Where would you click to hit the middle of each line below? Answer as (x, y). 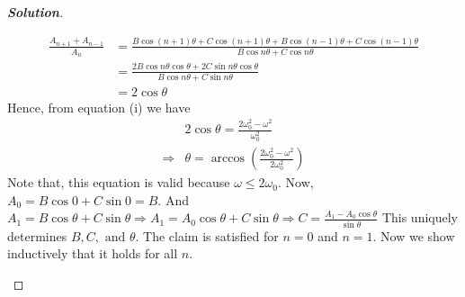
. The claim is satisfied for (207, 235)
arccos (228, 159)
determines (37, 235)
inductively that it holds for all (93, 253)
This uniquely (420, 217)
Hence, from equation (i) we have (99, 107)
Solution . (36, 12)
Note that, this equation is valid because (119, 182)
